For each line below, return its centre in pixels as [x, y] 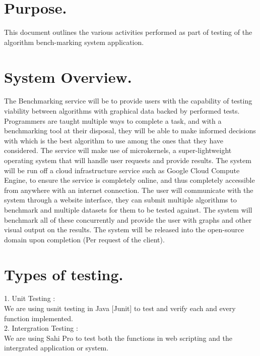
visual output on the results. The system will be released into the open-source [124, 230]
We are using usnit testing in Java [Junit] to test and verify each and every [120, 308]
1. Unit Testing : [30, 298]
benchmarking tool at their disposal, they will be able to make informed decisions [130, 131]
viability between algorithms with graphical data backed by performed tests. [122, 111]
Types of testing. [64, 274]
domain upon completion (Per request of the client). [84, 239]
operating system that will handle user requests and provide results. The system [128, 160]
